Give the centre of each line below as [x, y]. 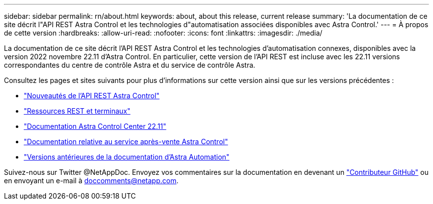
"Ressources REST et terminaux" [77, 111]
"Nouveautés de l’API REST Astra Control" [92, 96]
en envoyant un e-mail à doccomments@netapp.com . [91, 181]
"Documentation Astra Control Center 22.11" [95, 126]
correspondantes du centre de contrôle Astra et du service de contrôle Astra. [130, 65]
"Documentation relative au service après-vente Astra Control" [126, 142]
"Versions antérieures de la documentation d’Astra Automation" [127, 157]
